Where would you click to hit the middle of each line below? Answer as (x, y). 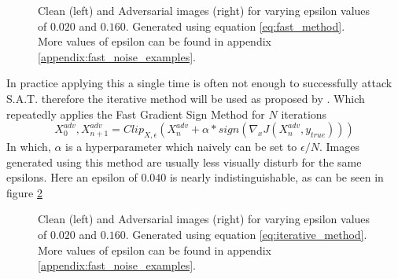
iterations (304, 114)
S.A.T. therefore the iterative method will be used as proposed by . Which (186, 98)
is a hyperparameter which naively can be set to (181, 146)
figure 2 (24, 192)
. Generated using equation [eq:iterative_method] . (246, 234)
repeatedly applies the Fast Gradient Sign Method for (136, 114)
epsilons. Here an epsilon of (72, 177)
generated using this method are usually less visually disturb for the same (184, 162)
